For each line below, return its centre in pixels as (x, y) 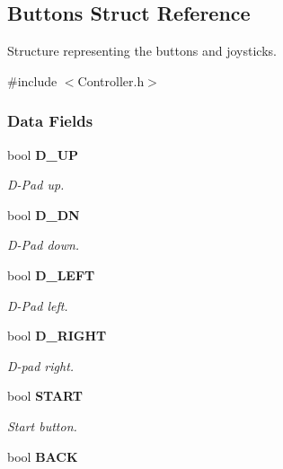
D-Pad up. (36, 185)
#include (32, 80)
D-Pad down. (44, 245)
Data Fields (50, 121)
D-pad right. (41, 365)
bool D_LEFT (51, 274)
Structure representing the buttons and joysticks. (142, 51)
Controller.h (111, 80)
